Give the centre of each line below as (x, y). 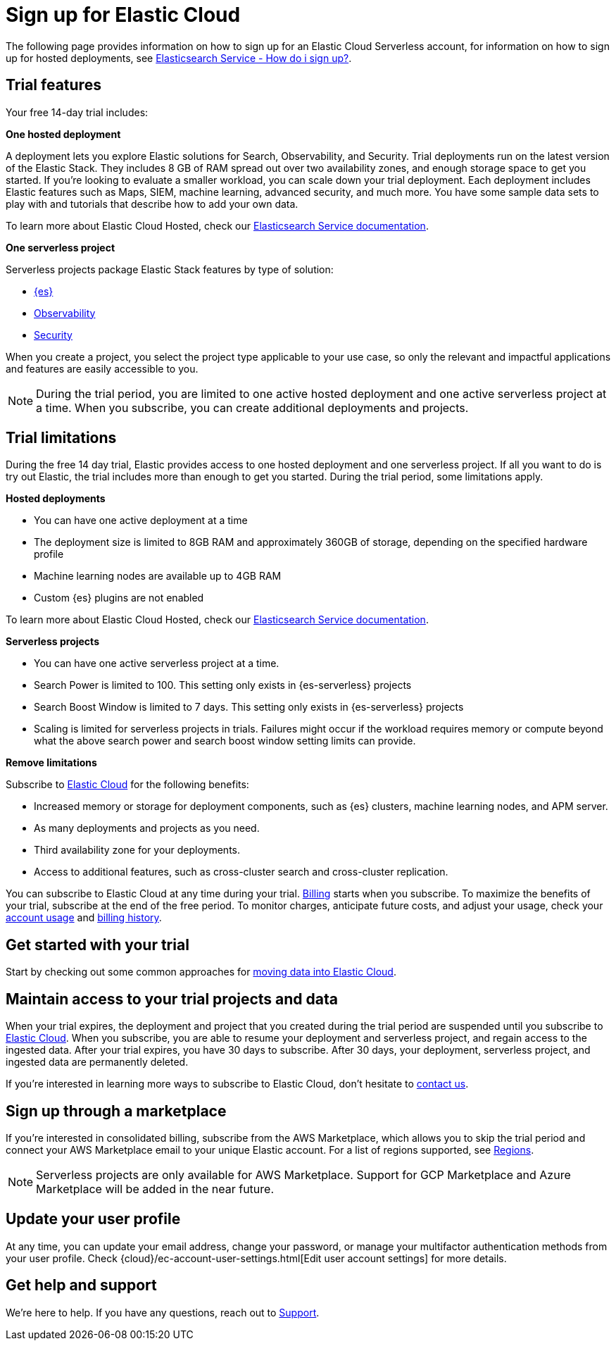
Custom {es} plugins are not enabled (119, 598)
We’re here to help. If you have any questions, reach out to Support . (163, 1312)
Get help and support (81, 1285)
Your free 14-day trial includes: (77, 112)
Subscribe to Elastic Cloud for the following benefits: (127, 785)
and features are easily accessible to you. (102, 368)
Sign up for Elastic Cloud (123, 15)
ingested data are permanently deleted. (97, 1062)
